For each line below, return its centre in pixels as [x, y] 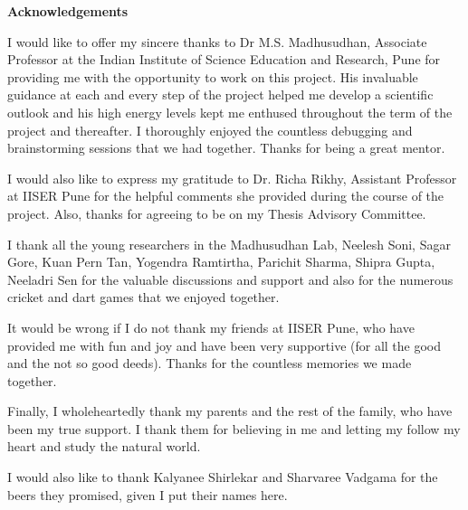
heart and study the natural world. [104, 446]
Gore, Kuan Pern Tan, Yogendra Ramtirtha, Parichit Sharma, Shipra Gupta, [221, 262]
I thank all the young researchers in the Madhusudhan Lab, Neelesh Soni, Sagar [229, 244]
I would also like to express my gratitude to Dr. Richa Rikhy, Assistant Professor [232, 178]
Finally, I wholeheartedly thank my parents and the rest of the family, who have [230, 411]
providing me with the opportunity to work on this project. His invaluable [213, 76]
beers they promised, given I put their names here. [148, 494]
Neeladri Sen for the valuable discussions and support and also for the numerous [230, 279]
